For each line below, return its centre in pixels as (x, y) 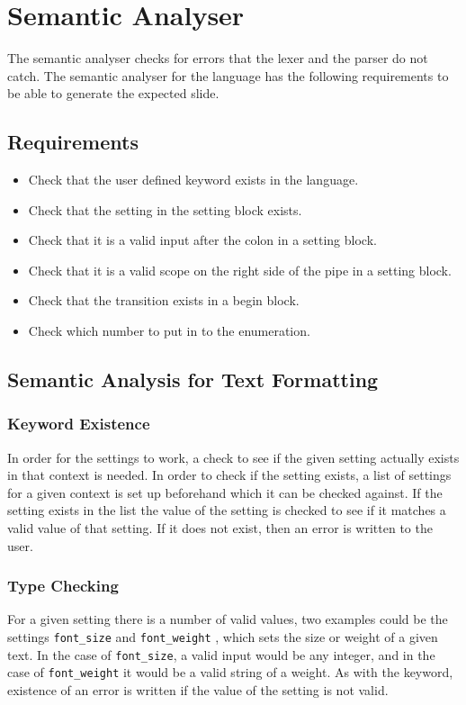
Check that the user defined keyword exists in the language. (193, 180)
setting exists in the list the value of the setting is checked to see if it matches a (227, 510)
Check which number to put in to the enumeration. (169, 331)
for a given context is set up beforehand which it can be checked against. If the (225, 492)
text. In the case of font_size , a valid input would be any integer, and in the (221, 654)
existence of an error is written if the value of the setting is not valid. (198, 690)
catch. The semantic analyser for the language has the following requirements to (228, 75)
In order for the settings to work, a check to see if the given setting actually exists (233, 457)
